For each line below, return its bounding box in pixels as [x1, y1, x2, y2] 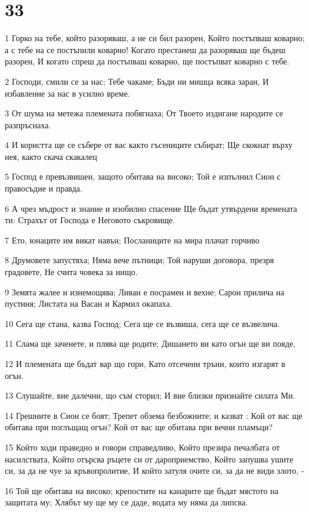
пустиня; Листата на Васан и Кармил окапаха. [5, 297, 172, 310]
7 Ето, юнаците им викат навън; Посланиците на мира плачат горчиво [5, 233, 259, 246]
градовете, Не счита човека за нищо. [5, 266, 138, 278]
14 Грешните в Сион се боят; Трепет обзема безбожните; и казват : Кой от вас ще [5, 409, 302, 421]
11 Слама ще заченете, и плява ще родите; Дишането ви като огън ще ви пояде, [5, 337, 296, 350]
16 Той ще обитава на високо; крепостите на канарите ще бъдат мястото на [5, 484, 279, 496]
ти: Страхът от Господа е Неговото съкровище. [5, 214, 175, 226]
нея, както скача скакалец [5, 150, 97, 162]
